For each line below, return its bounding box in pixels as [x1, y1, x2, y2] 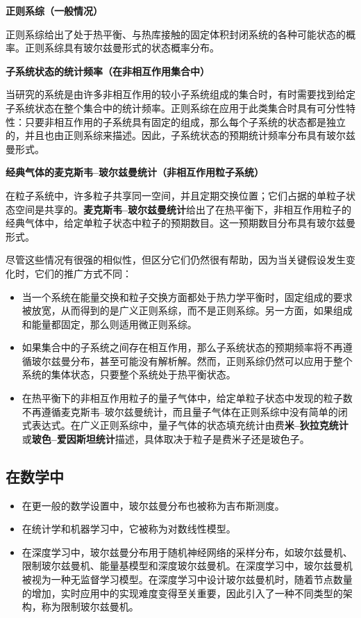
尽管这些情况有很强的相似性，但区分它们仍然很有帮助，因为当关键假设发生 [6, 252, 346, 267]
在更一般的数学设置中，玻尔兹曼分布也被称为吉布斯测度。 [22, 498, 285, 512]
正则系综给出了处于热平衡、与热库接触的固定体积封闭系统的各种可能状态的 [6, 26, 346, 41]
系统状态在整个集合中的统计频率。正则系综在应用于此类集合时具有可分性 [15, 100, 346, 115]
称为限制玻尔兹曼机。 [41, 599, 139, 614]
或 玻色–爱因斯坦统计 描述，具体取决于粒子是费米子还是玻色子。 [22, 431, 310, 446]
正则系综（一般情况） [6, 3, 103, 17]
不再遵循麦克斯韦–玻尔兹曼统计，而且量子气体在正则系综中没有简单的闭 [22, 404, 348, 418]
